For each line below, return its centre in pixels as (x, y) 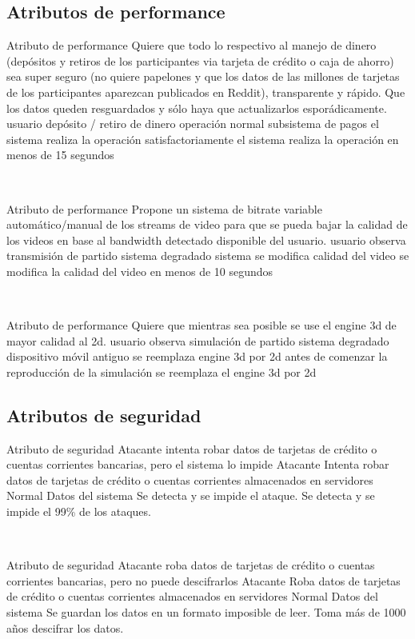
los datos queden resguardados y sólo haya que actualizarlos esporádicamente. (197, 108)
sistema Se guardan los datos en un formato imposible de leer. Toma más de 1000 (206, 612)
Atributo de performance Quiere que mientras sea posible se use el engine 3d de (202, 325)
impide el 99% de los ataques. (79, 511)
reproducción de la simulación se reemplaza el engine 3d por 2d (162, 371)
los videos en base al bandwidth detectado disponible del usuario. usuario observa (206, 240)
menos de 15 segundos (60, 155)
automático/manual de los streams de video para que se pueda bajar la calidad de (207, 224)
